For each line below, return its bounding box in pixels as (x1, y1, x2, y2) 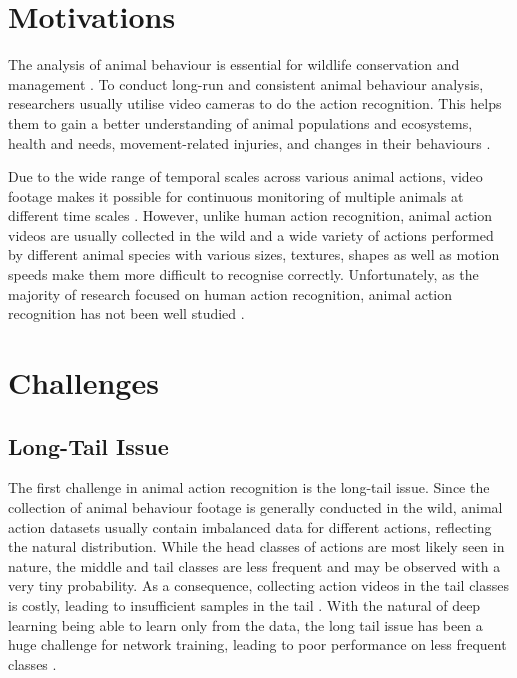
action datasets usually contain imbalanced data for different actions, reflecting (8, 516, 492, 537)
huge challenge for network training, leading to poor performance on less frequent (8, 634, 507, 655)
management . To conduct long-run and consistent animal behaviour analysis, (8, 73, 484, 94)
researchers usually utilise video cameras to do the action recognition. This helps (8, 93, 502, 114)
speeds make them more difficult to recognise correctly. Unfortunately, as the (8, 264, 479, 285)
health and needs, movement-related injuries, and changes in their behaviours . (8, 132, 491, 153)
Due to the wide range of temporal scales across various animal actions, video (8, 166, 483, 187)
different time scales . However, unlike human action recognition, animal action (8, 205, 493, 226)
